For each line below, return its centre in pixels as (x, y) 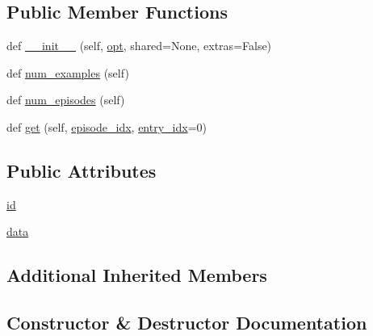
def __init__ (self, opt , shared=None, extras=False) (139, 46)
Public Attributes (82, 170)
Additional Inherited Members (137, 275)
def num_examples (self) (68, 72)
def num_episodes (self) (66, 100)
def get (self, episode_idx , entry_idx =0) (107, 126)
